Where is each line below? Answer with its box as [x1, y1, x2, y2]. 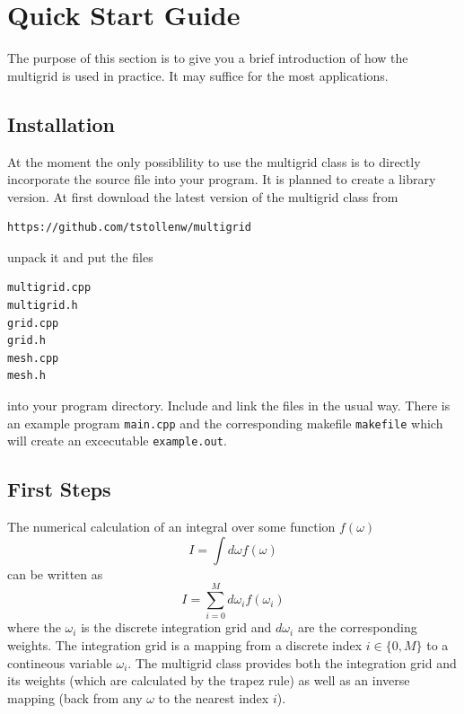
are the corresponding [297, 618, 417, 637]
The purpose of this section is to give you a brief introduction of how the [7, 48, 408, 67]
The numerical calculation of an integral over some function [7, 517, 336, 536]
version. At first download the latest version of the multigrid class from [7, 187, 398, 206]
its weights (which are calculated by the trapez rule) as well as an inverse [7, 671, 410, 690]
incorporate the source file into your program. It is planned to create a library [7, 170, 436, 189]
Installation [7, 110, 115, 137]
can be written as [7, 564, 103, 583]
